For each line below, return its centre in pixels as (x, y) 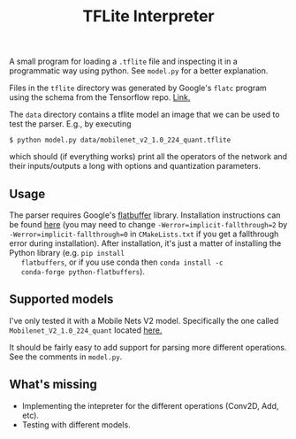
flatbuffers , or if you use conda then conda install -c (122, 262)
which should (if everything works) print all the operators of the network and (148, 157)
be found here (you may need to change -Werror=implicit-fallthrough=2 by (148, 224)
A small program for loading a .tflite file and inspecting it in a (124, 62)
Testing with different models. (76, 424)
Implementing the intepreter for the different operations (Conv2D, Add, (150, 405)
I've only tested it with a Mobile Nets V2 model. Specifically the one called (144, 320)
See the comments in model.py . (66, 357)
